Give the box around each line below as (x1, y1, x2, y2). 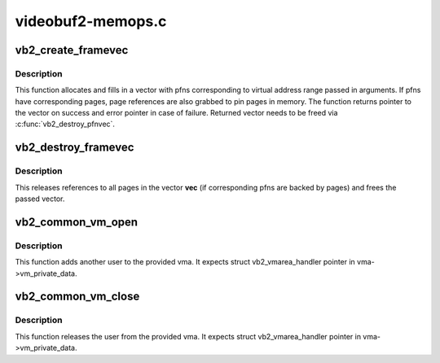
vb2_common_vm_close (15, 290, 140, 304)
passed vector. (15, 194, 65, 203)
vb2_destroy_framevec (15, 141, 134, 155)
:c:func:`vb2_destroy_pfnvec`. (15, 119, 116, 129)
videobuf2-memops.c (15, 12, 167, 30)
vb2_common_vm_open (15, 215, 139, 229)
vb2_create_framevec (15, 43, 129, 57)
